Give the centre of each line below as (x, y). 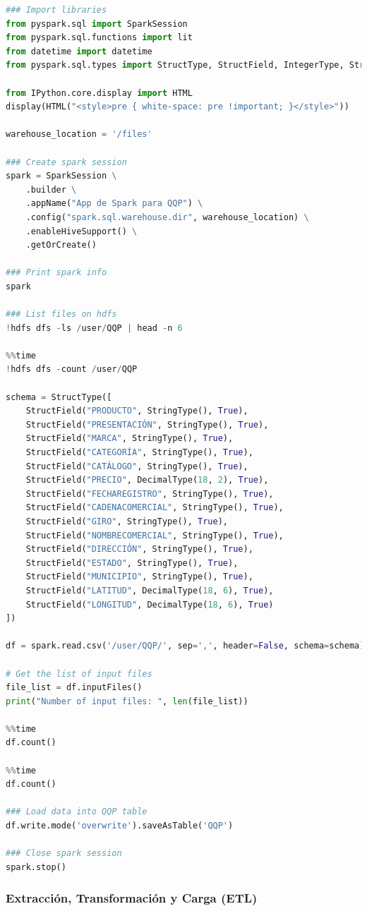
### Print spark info (56, 273)
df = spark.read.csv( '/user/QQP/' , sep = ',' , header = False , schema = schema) (185, 646)
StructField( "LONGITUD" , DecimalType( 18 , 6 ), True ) (150, 604)
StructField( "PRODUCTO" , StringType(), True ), (137, 411)
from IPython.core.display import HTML (99, 93)
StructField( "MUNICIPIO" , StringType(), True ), (139, 577)
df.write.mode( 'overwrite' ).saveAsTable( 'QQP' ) (120, 826)
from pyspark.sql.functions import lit (99, 38)
